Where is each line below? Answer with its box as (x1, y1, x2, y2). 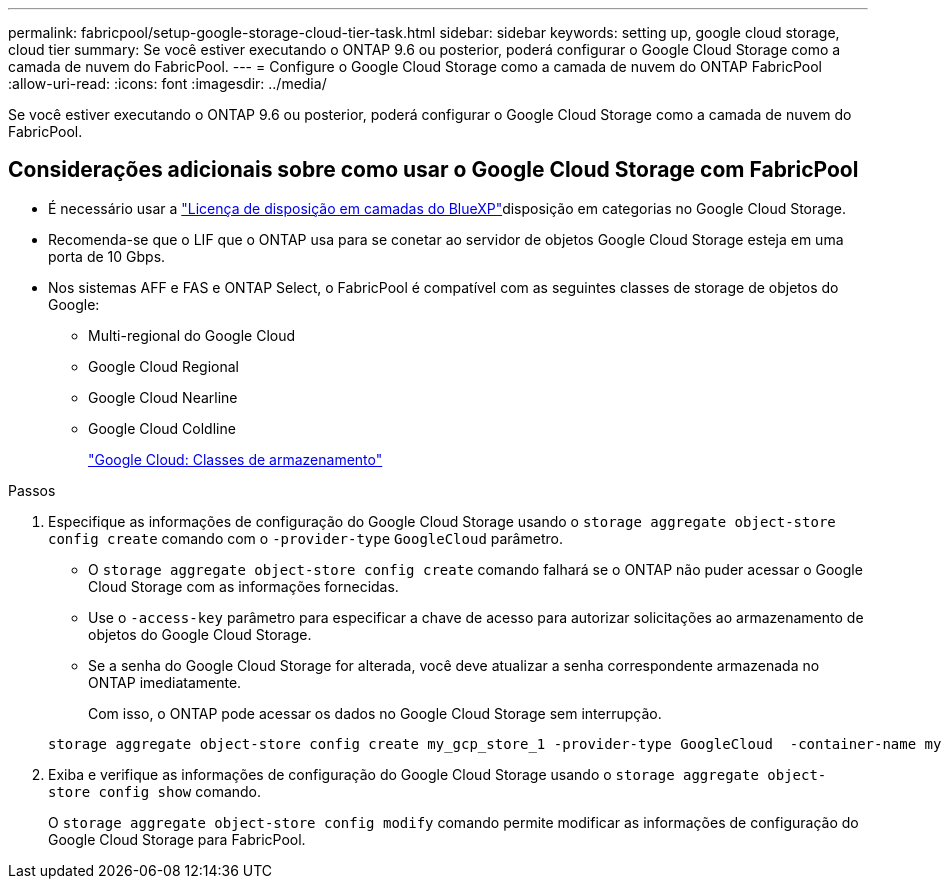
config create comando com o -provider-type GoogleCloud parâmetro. (48, 529, 563, 547)
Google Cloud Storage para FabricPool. (48, 830, 306, 848)
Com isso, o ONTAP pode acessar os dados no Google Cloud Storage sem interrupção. (88, 704, 662, 722)
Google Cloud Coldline (88, 419, 236, 437)
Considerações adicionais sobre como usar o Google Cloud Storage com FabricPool (8, 157, 859, 183)
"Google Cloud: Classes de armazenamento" (88, 450, 383, 468)
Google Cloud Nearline (88, 388, 238, 406)
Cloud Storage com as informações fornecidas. (88, 577, 399, 595)
